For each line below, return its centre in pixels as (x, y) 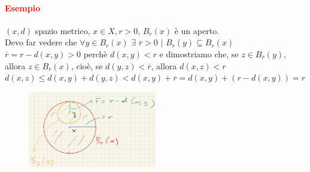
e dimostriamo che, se (199, 53)
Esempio (23, 7)
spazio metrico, (63, 30)
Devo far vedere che (41, 42)
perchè (95, 53)
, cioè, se (87, 65)
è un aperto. (197, 30)
